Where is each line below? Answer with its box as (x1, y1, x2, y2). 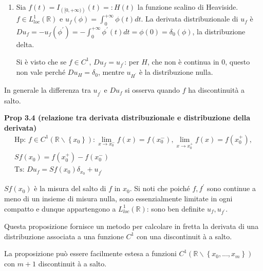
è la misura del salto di (34, 183, 106, 194)
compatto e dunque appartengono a (4, 203, 116, 214)
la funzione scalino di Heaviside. (137, 2, 238, 12)
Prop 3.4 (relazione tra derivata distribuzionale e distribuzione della (4, 112, 251, 123)
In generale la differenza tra (4, 85, 91, 95)
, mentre (98, 67, 124, 77)
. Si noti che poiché (129, 183, 190, 194)
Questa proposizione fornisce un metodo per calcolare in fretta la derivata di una (4, 221, 259, 232)
